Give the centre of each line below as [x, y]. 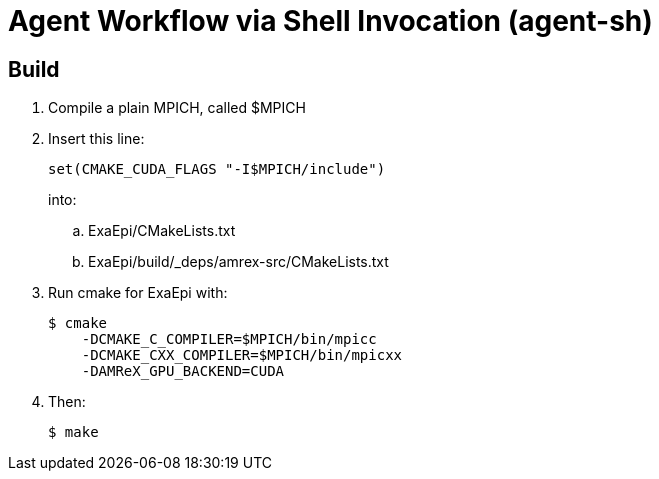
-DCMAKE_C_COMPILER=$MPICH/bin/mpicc [229, 339]
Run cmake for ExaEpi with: [138, 293]
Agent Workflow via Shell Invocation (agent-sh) [330, 21]
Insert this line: [96, 139]
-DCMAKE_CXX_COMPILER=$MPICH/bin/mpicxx [242, 355]
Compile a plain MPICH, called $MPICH [177, 108]
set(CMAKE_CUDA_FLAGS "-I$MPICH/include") [217, 169]
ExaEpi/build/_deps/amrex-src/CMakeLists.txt [238, 262]
